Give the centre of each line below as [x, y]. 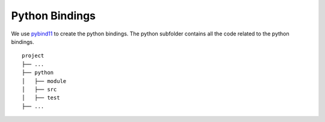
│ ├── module [44, 81]
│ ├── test [41, 98]
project [33, 56]
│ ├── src [39, 89]
